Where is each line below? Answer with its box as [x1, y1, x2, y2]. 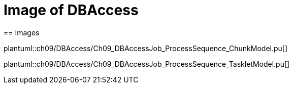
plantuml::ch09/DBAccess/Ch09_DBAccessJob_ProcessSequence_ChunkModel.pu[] [4, 43, 288, 53]
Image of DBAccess [4, 2, 139, 19]
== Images [4, 28, 40, 37]
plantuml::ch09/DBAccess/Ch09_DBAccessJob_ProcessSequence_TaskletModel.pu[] [4, 59, 290, 68]
